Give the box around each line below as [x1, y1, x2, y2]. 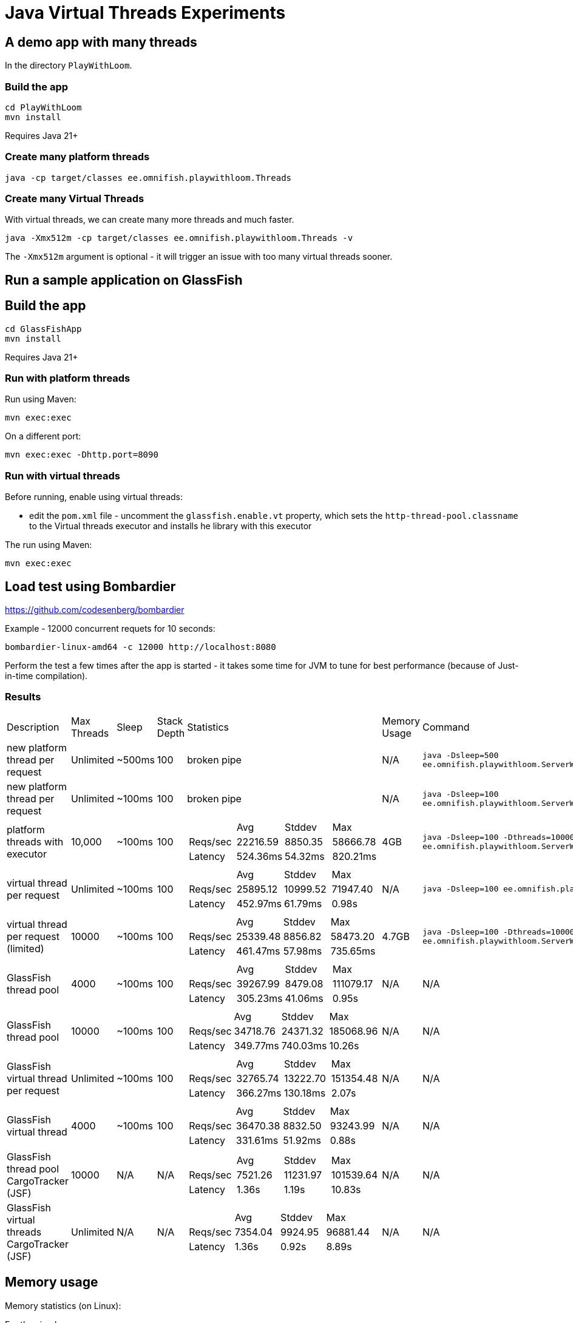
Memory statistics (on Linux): [5, 1300, 121, 1311]
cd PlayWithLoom [5, 102, 82, 112]
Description [7, 720, 59, 733]
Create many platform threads [5, 151, 150, 163]
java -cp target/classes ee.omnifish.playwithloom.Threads [5, 172, 292, 183]
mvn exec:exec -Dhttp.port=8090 [5, 450, 158, 460]
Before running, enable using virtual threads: [5, 492, 183, 502]
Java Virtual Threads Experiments [5, 2, 286, 23]
